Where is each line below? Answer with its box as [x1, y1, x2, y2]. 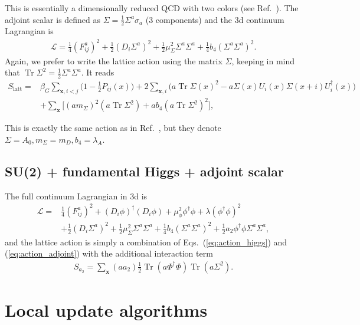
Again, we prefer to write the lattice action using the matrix [5, 54, 222, 67]
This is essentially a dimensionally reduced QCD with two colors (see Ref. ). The [5, 2, 299, 14]
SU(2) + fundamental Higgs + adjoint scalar [5, 162, 284, 180]
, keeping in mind [231, 54, 295, 67]
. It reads [81, 66, 114, 78]
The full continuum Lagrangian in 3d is [5, 189, 148, 202]
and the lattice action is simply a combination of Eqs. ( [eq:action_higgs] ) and [5, 235, 287, 248]
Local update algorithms [5, 298, 208, 322]
